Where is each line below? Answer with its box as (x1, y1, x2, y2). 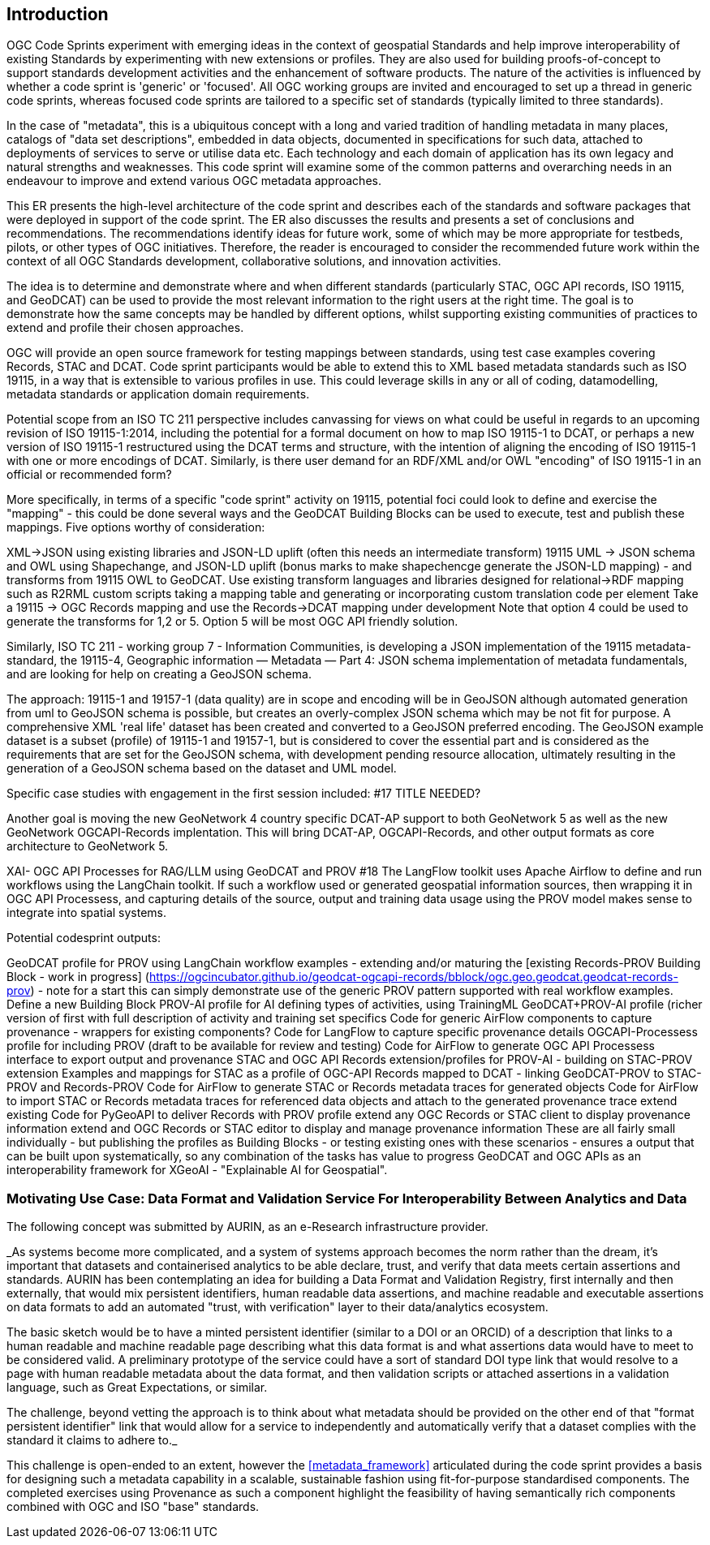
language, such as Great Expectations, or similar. (6, 1380, 268, 1395)
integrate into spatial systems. (6, 906, 167, 920)
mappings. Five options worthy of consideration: (6, 520, 265, 535)
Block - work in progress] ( (6, 970, 149, 984)
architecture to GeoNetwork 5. (6, 839, 169, 854)
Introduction (6, 4, 109, 24)
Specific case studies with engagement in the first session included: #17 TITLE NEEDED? (6, 786, 481, 801)
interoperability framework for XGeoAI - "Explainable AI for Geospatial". (6, 1163, 388, 1177)
